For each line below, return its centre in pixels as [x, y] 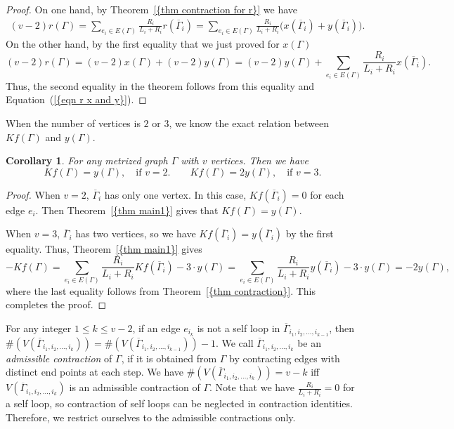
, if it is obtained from [169, 358]
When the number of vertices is [73, 123]
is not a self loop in [239, 328]
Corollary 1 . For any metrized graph [87, 160]
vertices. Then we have [259, 160]
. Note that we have [252, 387]
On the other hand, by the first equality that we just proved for [143, 44]
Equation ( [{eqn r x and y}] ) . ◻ [76, 99]
